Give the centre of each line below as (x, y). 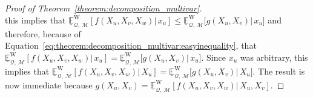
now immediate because (49, 84)
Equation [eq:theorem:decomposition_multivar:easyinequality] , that (131, 45)
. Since (213, 57)
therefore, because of (43, 33)
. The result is (279, 71)
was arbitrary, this (274, 57)
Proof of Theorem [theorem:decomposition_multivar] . (104, 8)
